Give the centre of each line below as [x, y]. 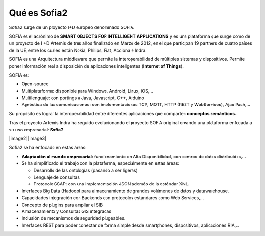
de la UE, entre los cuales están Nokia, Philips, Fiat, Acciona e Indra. [78, 50]
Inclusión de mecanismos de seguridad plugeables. [73, 218]
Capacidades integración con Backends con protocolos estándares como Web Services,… [113, 198]
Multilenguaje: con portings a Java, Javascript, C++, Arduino [83, 98]
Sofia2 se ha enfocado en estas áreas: [48, 148]
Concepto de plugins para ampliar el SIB [62, 205]
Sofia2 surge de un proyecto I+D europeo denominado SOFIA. [72, 27]
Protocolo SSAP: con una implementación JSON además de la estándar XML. [112, 184]
